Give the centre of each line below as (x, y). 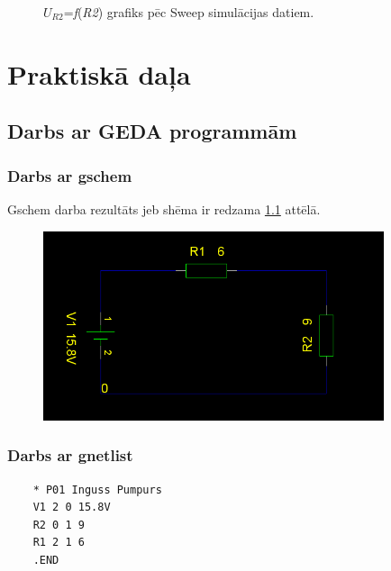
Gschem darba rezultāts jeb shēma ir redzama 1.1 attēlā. (164, 208)
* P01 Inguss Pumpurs (97, 489)
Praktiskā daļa (99, 73)
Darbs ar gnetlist (70, 455)
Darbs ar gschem (70, 175)
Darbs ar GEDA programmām (152, 131)
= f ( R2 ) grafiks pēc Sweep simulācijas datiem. (189, 12)
